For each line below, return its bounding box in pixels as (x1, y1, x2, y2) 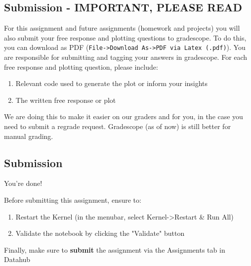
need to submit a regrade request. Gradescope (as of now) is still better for (4, 121, 231, 132)
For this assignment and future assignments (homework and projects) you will (4, 23, 240, 33)
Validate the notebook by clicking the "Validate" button (15, 228, 185, 238)
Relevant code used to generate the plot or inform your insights (15, 78, 208, 89)
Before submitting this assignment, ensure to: (4, 195, 141, 205)
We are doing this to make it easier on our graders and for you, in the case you (4, 111, 243, 122)
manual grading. (4, 131, 53, 141)
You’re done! (4, 178, 42, 188)
